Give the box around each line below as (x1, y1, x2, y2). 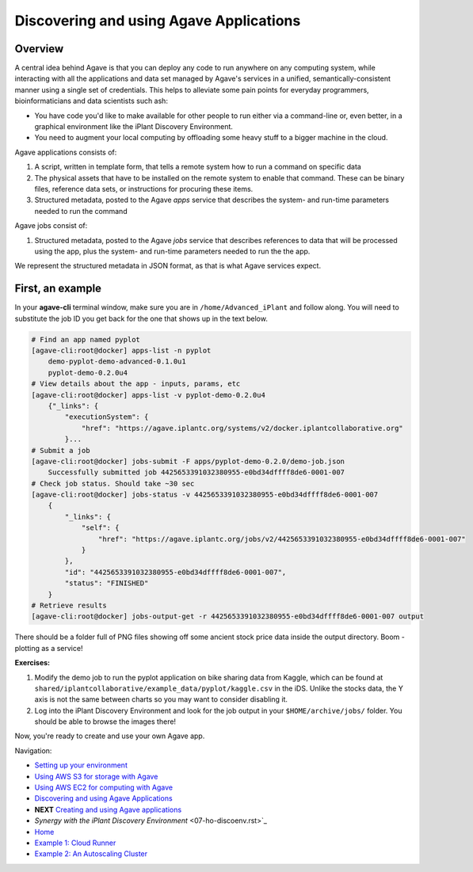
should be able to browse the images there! (34, 717, 177, 726)
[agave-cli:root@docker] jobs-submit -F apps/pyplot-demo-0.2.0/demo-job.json (31, 456, 345, 466)
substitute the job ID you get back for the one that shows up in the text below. (14, 314, 269, 323)
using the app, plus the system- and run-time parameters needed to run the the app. (34, 246, 311, 256)
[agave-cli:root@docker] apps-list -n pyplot (31, 345, 212, 355)
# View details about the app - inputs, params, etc (31, 379, 241, 388)
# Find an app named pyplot (31, 335, 140, 344)
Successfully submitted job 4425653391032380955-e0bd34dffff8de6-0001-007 (48, 468, 345, 477)
